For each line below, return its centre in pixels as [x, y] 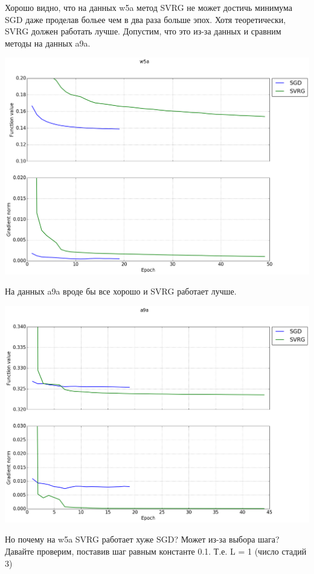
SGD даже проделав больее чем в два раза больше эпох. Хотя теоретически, [146, 19]
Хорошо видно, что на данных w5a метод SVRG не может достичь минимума [149, 7]
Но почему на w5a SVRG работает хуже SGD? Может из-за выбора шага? [142, 539]
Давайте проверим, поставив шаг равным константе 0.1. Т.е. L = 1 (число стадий [156, 551]
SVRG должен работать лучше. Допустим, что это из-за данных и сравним [143, 31]
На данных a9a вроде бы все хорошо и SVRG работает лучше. [121, 291]
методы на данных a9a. [48, 43]
